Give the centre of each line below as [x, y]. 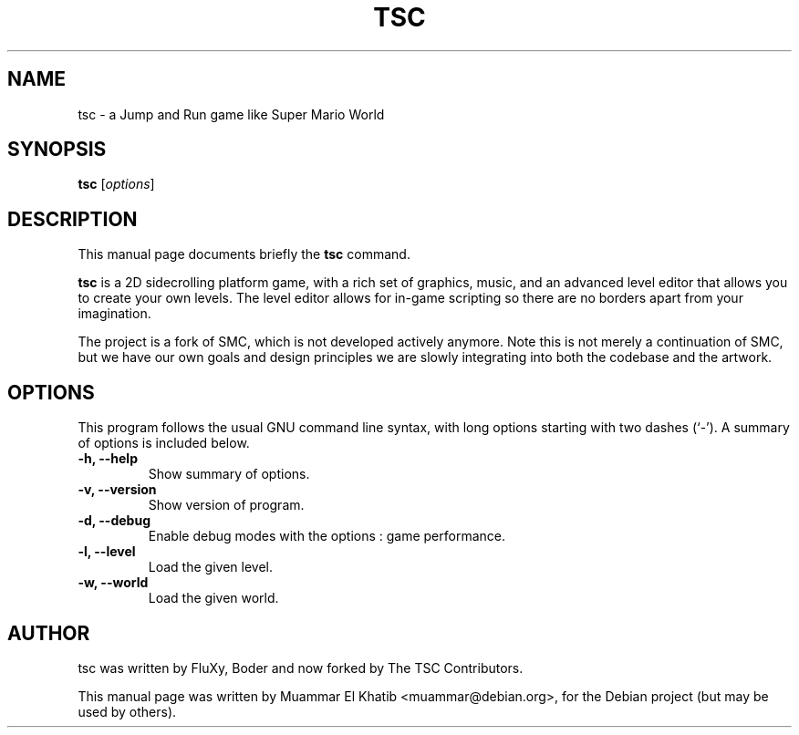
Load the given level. [210, 567]
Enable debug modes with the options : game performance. [327, 536]
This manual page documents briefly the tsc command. [244, 254]
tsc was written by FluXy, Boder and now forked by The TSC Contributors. [301, 668]
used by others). [127, 711]
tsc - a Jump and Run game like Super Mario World [231, 114]
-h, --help [108, 459]
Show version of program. [226, 505]
